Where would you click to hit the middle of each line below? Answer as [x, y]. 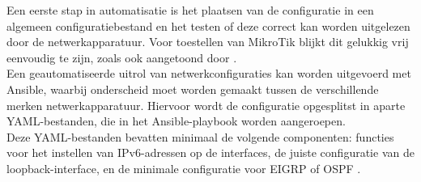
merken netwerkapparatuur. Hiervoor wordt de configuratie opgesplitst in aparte [206, 105]
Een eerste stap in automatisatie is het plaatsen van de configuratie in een [190, 10]
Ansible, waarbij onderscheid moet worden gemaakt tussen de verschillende [193, 89]
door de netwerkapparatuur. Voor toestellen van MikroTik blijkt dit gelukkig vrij [208, 42]
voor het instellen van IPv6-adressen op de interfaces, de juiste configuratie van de [210, 152]
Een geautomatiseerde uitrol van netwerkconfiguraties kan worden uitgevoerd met [209, 73]
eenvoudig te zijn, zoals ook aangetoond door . [122, 57]
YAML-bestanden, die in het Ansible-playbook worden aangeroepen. [176, 121]
